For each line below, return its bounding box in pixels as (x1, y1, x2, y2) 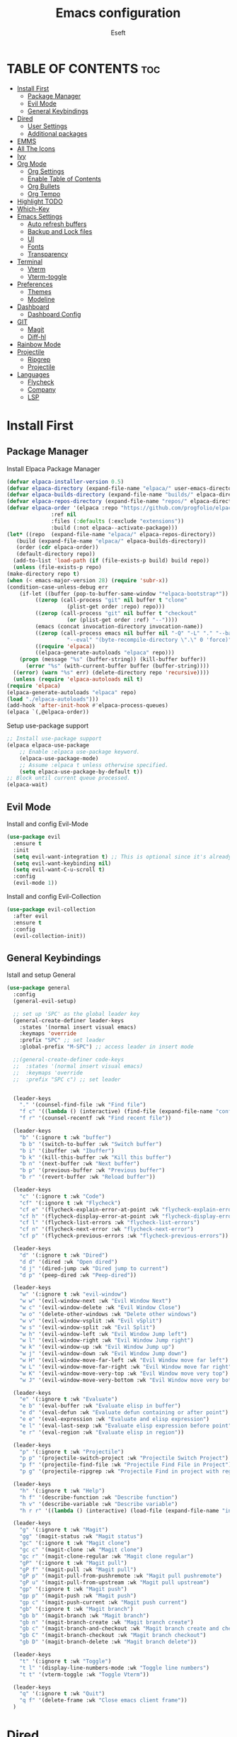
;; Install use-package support (6, 735, 102, 742)
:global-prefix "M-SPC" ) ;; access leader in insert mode (19, 1043, 194, 1051)
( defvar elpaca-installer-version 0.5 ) (6, 478, 125, 485)
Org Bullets (27, 182, 61, 191)
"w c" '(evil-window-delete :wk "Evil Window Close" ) (19, 1304, 181, 1311)
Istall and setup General (6, 971, 76, 979)
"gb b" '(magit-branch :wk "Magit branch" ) (19, 1612, 150, 1619)
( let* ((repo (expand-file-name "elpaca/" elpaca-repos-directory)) (6, 531, 216, 538)
